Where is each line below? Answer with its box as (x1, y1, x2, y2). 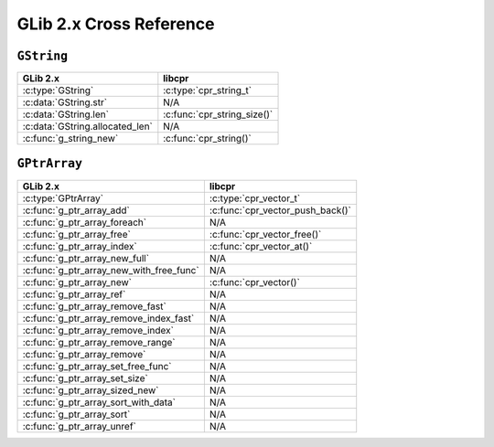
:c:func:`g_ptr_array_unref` (22, 420, 136, 432)
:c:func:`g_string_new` (22, 133, 119, 145)
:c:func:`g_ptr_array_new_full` (22, 251, 150, 264)
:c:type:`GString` (22, 84, 94, 97)
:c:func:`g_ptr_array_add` (22, 204, 130, 217)
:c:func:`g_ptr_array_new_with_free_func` (22, 263, 200, 276)
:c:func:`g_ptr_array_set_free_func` (22, 359, 172, 372)
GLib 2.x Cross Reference (16, 14, 215, 34)
